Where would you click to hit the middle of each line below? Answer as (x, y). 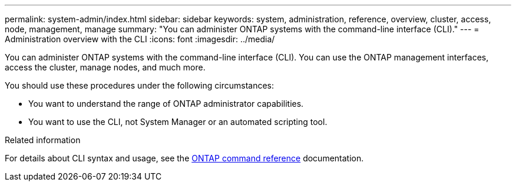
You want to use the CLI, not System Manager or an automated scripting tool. (178, 122)
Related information (43, 140)
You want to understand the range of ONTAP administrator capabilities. (166, 104)
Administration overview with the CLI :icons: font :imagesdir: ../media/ (140, 39)
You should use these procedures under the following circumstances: (140, 85)
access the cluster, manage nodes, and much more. (105, 67)
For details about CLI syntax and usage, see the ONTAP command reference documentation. (184, 158)
